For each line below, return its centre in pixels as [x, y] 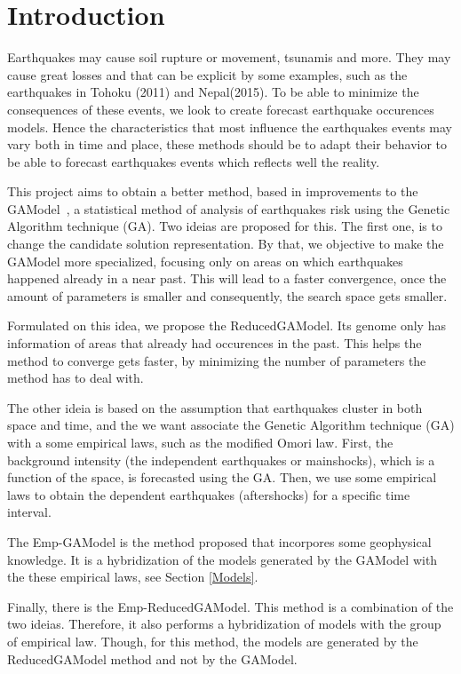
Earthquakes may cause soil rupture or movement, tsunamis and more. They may [229, 57]
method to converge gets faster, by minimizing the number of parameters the [217, 360]
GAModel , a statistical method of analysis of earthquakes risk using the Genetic [229, 208]
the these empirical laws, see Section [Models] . [133, 577]
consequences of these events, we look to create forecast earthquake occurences [221, 109]
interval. [29, 512]
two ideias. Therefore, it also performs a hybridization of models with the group [224, 624]
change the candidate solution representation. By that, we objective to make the [226, 244]
